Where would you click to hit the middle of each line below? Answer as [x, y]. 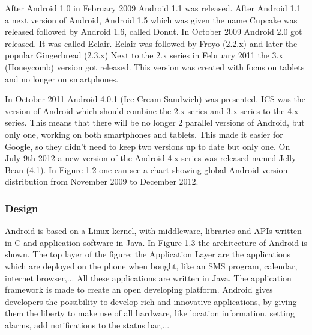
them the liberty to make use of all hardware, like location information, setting [150, 313]
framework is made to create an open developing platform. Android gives [139, 290]
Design [22, 208]
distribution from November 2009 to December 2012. [102, 181]
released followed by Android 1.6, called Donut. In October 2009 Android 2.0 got [154, 32]
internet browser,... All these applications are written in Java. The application [148, 278]
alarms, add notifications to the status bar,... [87, 324]
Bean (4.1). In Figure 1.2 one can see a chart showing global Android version [146, 169]
